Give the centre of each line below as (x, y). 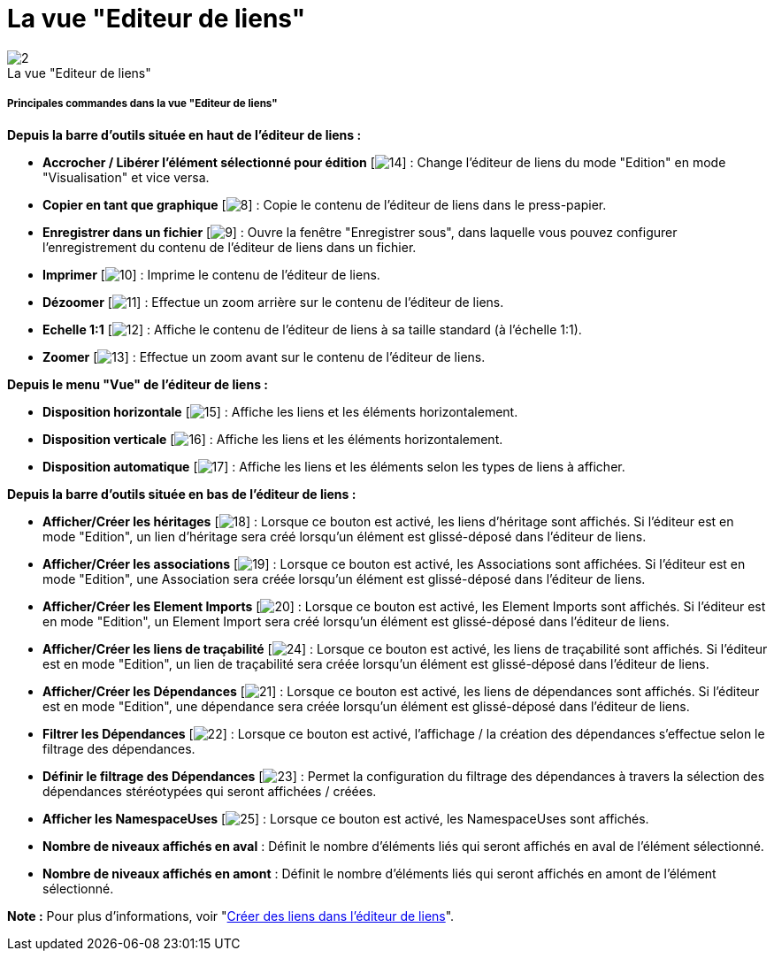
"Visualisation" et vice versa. (126, 177)
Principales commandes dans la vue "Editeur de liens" (142, 104)
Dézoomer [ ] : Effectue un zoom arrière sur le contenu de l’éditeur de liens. (273, 302)
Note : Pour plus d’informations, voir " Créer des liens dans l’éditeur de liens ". (231, 916)
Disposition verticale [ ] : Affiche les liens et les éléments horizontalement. (273, 439)
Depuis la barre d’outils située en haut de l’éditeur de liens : (184, 134)
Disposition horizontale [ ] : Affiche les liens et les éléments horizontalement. (280, 411)
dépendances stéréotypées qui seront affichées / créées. (210, 791)
